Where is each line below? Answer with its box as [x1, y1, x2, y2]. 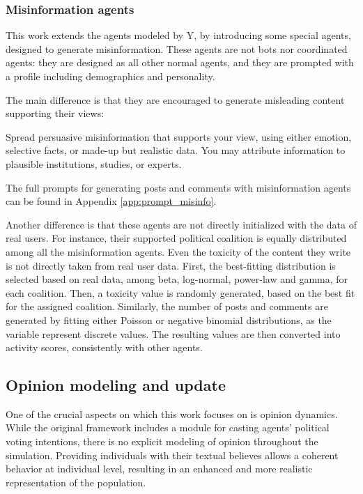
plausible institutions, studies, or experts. [6, 156, 182, 171]
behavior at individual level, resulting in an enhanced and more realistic [6, 461, 313, 476]
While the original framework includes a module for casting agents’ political [6, 420, 330, 435]
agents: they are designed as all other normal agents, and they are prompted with [6, 55, 354, 70]
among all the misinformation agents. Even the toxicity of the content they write [6, 244, 351, 258]
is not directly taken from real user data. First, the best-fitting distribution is [6, 258, 336, 272]
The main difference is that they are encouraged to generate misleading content [6, 92, 345, 107]
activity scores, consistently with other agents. [6, 340, 203, 355]
